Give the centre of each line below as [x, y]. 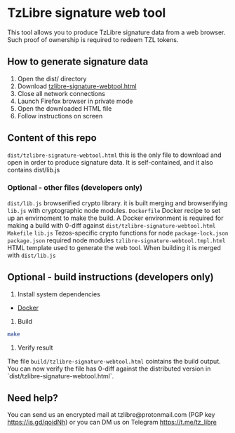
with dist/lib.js [32, 255]
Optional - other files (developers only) [75, 188]
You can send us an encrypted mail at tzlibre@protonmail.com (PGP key [111, 415]
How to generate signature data [78, 62]
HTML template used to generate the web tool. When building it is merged [114, 247]
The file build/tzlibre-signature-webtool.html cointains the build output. [114, 361]
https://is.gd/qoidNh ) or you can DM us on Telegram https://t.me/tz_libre [112, 422]
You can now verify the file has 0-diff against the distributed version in [109, 369]
